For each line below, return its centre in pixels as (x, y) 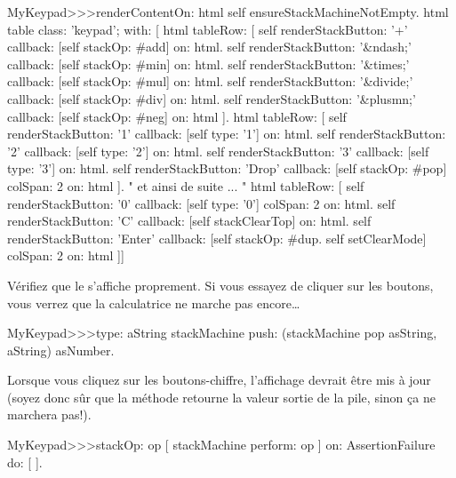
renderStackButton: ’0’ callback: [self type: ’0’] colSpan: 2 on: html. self (201, 203)
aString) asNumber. (61, 350)
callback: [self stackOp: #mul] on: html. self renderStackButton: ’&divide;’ (210, 81)
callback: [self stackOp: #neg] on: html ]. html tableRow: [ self (177, 116)
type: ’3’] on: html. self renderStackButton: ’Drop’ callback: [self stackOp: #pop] (227, 168)
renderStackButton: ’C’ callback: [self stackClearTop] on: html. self (189, 221)
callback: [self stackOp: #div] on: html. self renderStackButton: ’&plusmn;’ (212, 98)
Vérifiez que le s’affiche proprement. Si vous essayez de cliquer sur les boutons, (220, 285)
